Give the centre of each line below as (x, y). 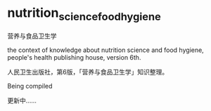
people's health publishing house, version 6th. (74, 57)
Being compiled (30, 86)
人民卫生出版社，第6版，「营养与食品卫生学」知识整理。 (88, 72)
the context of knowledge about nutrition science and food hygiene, (105, 50)
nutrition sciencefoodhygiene (84, 14)
